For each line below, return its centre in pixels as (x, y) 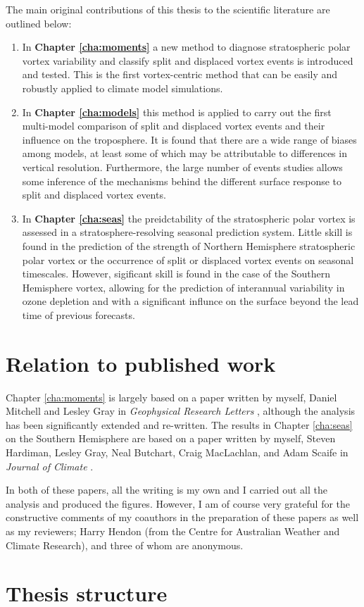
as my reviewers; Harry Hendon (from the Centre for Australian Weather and (173, 531)
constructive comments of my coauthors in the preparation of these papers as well (182, 517)
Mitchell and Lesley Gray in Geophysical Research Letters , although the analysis (181, 411)
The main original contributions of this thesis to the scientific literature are (168, 9)
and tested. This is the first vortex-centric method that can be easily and (180, 74)
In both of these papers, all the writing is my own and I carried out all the (167, 490)
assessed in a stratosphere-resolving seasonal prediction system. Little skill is (187, 232)
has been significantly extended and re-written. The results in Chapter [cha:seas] (179, 424)
